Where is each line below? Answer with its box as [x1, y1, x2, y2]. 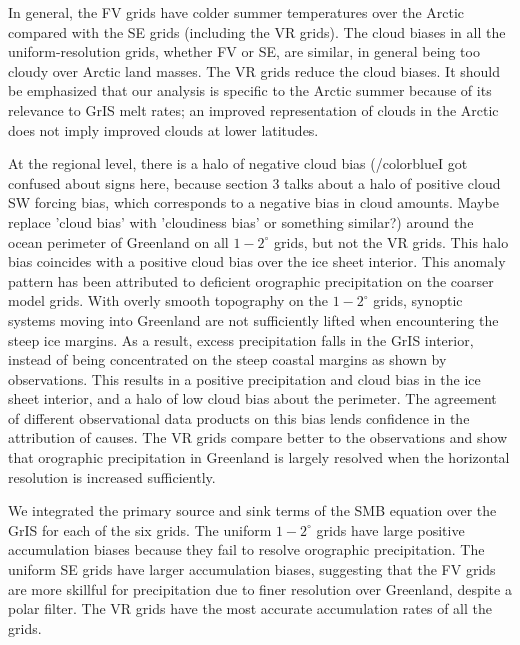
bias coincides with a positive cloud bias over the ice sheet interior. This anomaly [8, 251, 506, 272]
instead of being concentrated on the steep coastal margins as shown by [8, 349, 447, 370]
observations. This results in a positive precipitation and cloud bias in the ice [8, 368, 481, 389]
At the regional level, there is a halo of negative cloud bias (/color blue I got [8, 153, 468, 174]
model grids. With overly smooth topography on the [8, 290, 328, 311]
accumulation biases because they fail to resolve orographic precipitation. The [8, 539, 485, 560]
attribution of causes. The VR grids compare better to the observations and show [8, 427, 507, 448]
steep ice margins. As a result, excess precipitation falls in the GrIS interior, [8, 329, 474, 350]
